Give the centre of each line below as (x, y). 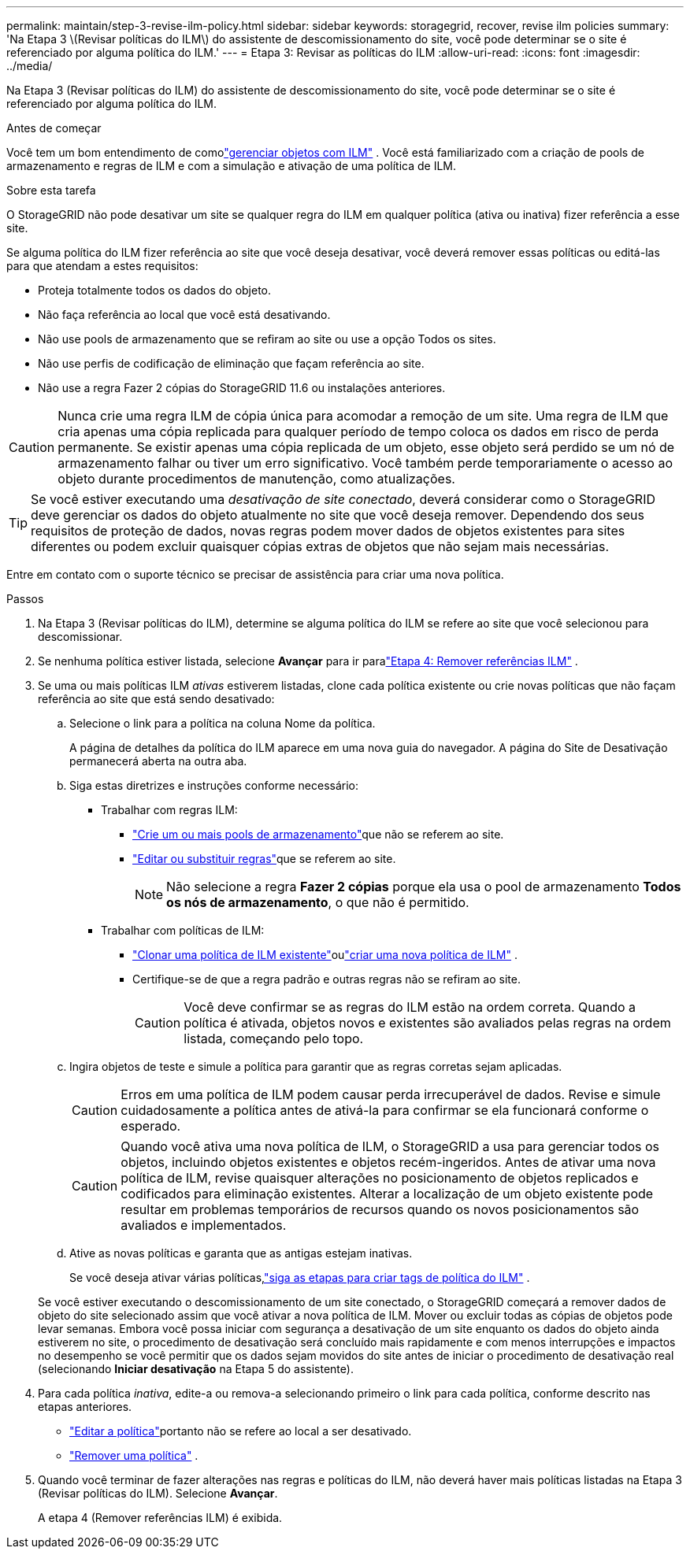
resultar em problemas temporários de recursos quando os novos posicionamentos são (380, 1209)
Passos (25, 599)
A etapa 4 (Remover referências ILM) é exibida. (160, 1518)
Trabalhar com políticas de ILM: (183, 930)
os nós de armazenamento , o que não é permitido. (318, 902)
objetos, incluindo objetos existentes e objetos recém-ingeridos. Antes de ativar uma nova (388, 1162)
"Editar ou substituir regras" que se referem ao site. (264, 859)
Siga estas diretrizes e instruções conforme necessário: (214, 785)
